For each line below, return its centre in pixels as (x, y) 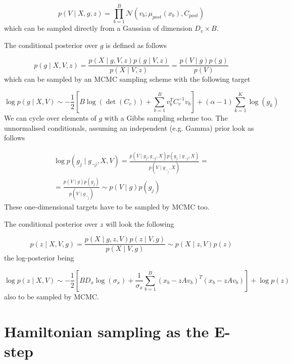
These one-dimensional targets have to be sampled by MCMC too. (107, 207)
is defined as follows (136, 45)
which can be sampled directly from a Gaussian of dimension (98, 28)
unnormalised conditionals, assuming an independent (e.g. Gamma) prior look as (129, 127)
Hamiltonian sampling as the (107, 331)
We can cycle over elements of (50, 117)
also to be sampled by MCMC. (52, 296)
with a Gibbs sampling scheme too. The (166, 117)
